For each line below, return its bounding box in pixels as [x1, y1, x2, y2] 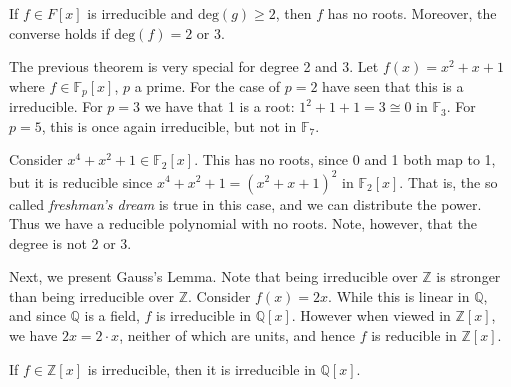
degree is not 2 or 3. [9, 232, 132, 253]
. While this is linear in [328, 285, 470, 306]
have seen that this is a [322, 75, 464, 96]
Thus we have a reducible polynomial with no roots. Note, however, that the [9, 213, 478, 234]
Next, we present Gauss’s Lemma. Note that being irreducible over [9, 266, 418, 287]
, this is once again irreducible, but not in [41, 115, 297, 136]
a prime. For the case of [134, 75, 281, 96]
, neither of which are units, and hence [119, 325, 355, 346]
